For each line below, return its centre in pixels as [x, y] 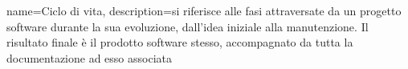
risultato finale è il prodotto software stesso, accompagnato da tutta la [180, 42]
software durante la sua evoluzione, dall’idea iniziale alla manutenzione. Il [188, 26]
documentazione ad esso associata [89, 57]
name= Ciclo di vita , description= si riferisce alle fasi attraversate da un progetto [204, 10]
